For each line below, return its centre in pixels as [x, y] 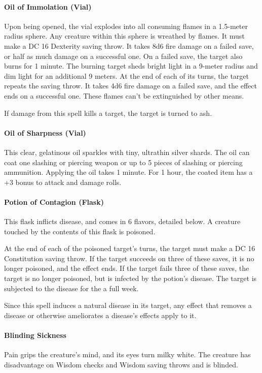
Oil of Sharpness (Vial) [45, 132]
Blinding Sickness [35, 335]
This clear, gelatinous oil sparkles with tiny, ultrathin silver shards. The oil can [127, 152]
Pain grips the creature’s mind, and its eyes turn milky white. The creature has [127, 354]
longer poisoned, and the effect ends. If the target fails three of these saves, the [127, 268]
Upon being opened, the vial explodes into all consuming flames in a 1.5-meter [126, 26]
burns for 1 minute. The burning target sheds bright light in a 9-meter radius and [131, 66]
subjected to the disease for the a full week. [71, 288]
